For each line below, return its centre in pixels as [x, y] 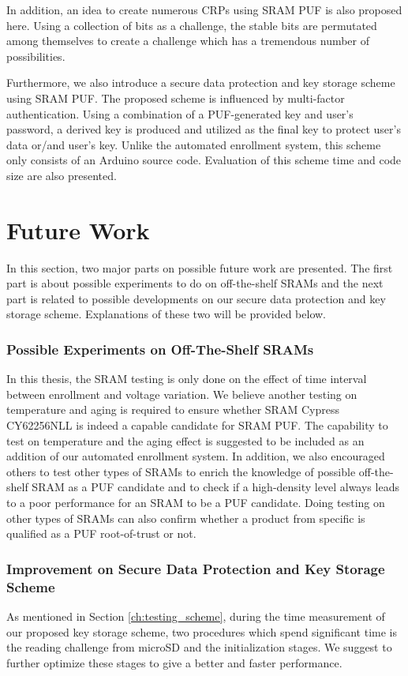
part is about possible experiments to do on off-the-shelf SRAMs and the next [195, 283]
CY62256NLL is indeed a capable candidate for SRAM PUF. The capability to [197, 425]
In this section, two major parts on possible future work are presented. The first [200, 267]
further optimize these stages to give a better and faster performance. [174, 662]
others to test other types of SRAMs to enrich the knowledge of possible [181, 471]
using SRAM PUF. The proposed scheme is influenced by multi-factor [176, 98]
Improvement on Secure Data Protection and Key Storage [196, 568]
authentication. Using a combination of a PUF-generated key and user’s [180, 113]
